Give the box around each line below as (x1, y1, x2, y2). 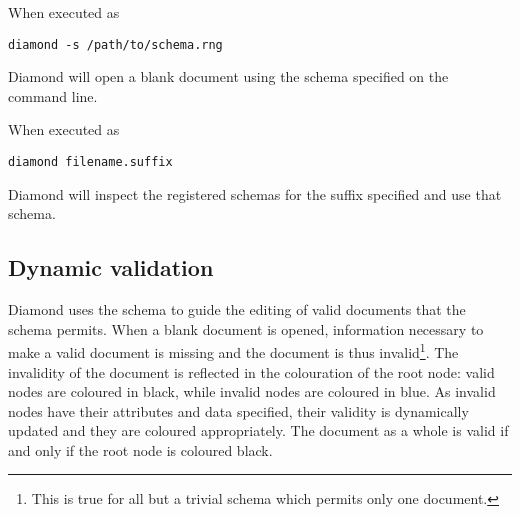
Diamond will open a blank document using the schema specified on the (8, 66, 449, 87)
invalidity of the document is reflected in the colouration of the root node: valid (8, 361, 495, 382)
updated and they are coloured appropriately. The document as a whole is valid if (8, 420, 509, 441)
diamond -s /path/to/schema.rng (8, 37, 223, 52)
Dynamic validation (8, 252, 214, 283)
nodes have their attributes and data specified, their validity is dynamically (8, 400, 469, 421)
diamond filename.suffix (8, 155, 173, 170)
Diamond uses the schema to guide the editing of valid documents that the (8, 299, 466, 320)
